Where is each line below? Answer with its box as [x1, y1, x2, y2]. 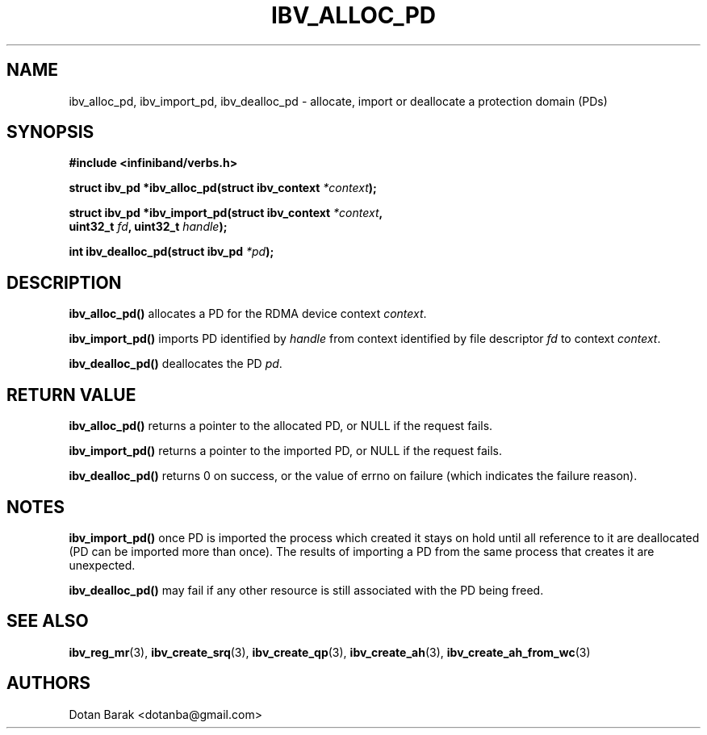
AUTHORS [6, 673, 91, 694]
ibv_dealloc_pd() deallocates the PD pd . [69, 357, 282, 371]
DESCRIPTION [6, 272, 122, 293]
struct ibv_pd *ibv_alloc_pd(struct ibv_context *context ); [69, 181, 377, 195]
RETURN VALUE [6, 384, 136, 405]
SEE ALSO [6, 611, 89, 632]
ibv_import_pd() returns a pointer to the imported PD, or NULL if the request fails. [69, 444, 502, 458]
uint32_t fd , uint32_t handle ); [69, 219, 228, 234]
